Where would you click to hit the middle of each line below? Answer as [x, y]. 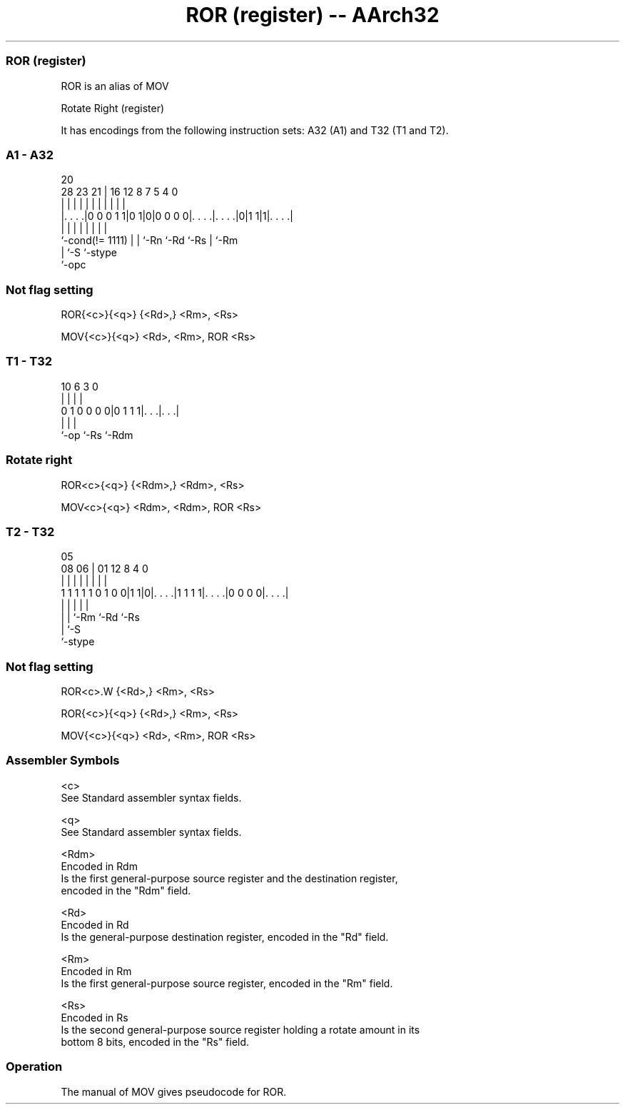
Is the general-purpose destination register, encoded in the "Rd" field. [225, 937]
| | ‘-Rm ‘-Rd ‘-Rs [100, 617]
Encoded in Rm [96, 971]
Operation [34, 1067]
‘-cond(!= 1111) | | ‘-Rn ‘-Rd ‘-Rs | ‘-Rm [149, 241]
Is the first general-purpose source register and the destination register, [229, 878]
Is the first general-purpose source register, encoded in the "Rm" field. [227, 983]
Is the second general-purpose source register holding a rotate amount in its [240, 1029]
